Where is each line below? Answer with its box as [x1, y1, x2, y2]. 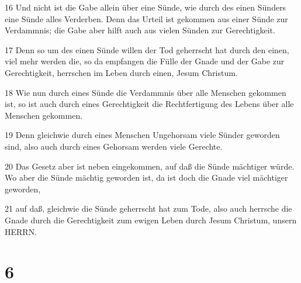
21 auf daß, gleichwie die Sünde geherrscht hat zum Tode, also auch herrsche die [5, 202, 292, 215]
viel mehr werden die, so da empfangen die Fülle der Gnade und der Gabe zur [5, 55, 285, 67]
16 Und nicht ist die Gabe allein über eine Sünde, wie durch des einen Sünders [5, 1, 286, 13]
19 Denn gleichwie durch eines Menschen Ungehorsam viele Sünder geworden [5, 129, 280, 141]
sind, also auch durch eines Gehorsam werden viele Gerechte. [5, 140, 223, 152]
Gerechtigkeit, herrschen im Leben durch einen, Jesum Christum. [5, 66, 238, 78]
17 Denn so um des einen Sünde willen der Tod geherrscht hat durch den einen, [5, 43, 289, 56]
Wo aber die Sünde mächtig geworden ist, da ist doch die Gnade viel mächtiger [5, 171, 288, 184]
